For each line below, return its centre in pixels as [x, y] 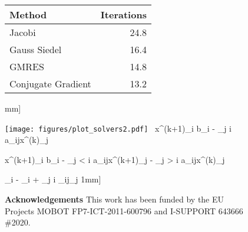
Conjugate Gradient [50, 84]
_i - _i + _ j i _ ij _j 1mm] [53, 179]
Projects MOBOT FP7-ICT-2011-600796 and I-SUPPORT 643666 [124, 210]
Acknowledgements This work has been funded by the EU [115, 199]
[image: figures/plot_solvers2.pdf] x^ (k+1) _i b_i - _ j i [118, 128]
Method [28, 14]
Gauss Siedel [36, 49]
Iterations [123, 14]
